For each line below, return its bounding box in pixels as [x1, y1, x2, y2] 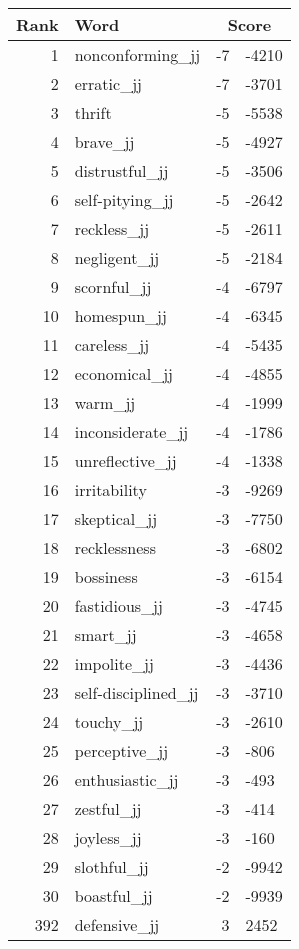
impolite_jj [74, 652, 154, 675]
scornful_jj [74, 275, 152, 298]
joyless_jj [74, 826, 142, 849]
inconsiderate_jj [74, 420, 189, 443]
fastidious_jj [74, 594, 163, 617]
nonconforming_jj [74, 43, 201, 66]
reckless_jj [74, 217, 150, 240]
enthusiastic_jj [74, 768, 179, 791]
